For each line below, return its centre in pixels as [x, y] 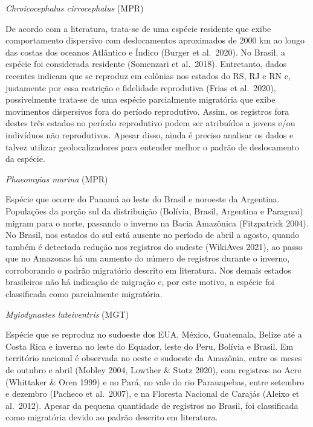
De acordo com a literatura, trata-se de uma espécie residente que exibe [138, 28]
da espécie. [25, 159]
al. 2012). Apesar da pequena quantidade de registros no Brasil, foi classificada [152, 405]
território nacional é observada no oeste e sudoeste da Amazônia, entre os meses [154, 358]
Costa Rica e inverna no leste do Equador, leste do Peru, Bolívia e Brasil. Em [150, 346]
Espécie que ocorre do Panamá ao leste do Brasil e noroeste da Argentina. [143, 199]
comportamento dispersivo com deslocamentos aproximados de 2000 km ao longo [155, 40]
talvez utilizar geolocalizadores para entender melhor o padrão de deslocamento [152, 146]
